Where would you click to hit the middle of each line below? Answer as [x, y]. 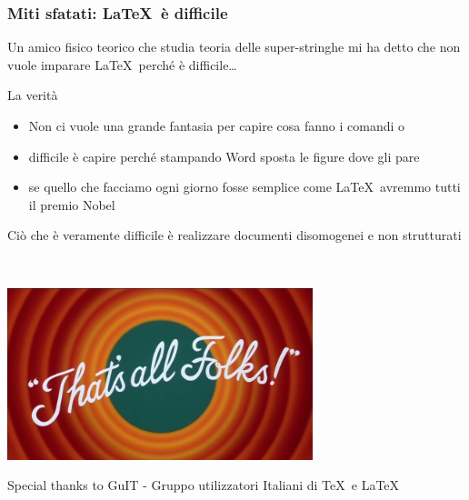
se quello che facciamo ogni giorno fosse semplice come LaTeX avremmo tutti [244, 187]
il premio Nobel [72, 204]
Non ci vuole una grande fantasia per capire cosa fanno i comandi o [217, 125]
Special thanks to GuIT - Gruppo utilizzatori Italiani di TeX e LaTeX [204, 485]
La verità [33, 95]
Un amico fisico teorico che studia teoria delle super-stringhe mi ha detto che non [234, 47]
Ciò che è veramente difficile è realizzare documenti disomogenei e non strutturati [234, 235]
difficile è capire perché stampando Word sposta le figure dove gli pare [224, 156]
